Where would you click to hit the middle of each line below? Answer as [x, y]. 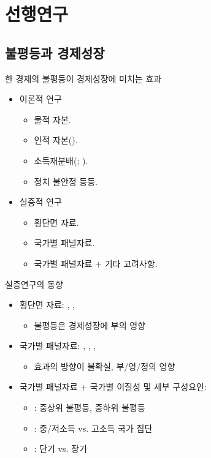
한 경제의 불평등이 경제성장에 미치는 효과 [83, 78]
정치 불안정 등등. [66, 181]
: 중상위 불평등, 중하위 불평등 [90, 407]
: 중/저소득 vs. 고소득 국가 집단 [93, 428]
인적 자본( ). [56, 140]
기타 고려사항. [131, 263]
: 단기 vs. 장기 [60, 449]
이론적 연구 [40, 99]
